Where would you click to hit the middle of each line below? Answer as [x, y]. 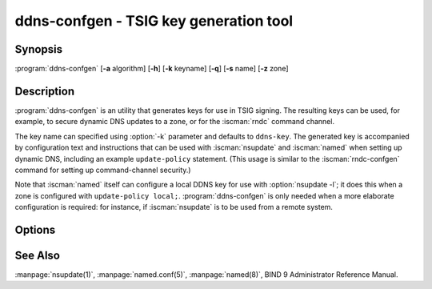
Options [35, 229]
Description [45, 91]
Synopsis [39, 49]
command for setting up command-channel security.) [103, 170]
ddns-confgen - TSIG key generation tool [154, 21]
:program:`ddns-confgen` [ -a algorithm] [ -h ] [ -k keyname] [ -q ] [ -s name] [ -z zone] [152, 69]
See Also [37, 255]
